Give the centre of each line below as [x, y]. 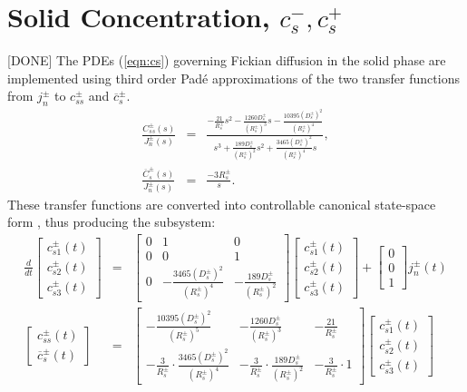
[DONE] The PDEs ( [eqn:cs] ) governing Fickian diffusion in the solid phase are [227, 60]
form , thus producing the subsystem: [112, 222]
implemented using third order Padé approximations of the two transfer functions [233, 78]
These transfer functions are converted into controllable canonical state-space [222, 204]
